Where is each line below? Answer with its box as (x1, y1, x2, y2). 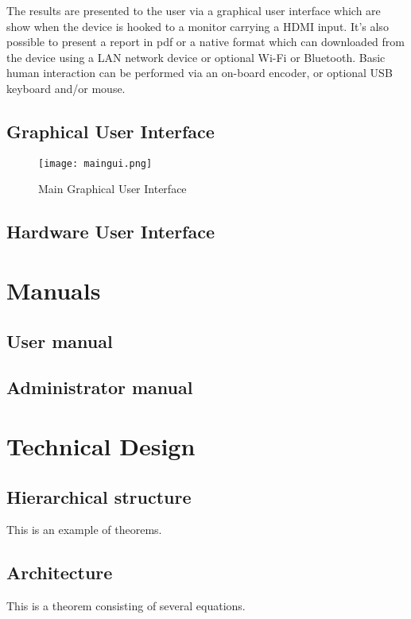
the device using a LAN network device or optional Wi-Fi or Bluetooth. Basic (6, 48, 386, 65)
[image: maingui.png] (38, 157, 153, 169)
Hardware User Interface (6, 219, 215, 244)
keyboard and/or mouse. (6, 79, 126, 96)
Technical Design (6, 429, 196, 462)
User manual (6, 328, 113, 353)
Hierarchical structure (6, 484, 192, 509)
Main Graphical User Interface (38, 180, 187, 197)
